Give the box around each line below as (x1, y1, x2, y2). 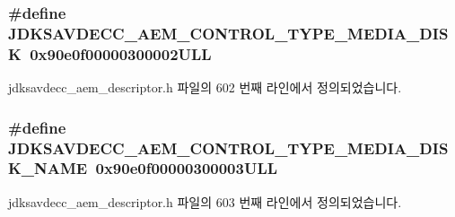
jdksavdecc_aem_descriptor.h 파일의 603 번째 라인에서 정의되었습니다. (8, 192, 402, 211)
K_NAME (8, 157, 88, 179)
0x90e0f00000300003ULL (95, 157, 278, 179)
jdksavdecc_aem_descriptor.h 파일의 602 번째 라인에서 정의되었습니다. (8, 78, 402, 97)
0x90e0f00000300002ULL (30, 42, 212, 65)
